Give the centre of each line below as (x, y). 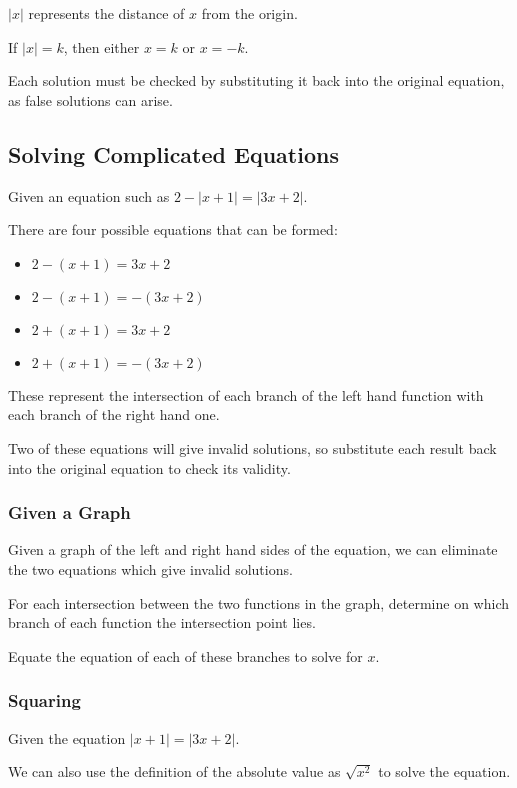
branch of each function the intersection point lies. (162, 622)
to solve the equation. (444, 771)
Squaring (44, 700)
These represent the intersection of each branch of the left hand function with (246, 394)
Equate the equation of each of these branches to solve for (185, 655)
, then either (101, 46)
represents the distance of (106, 13)
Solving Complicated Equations (173, 153)
